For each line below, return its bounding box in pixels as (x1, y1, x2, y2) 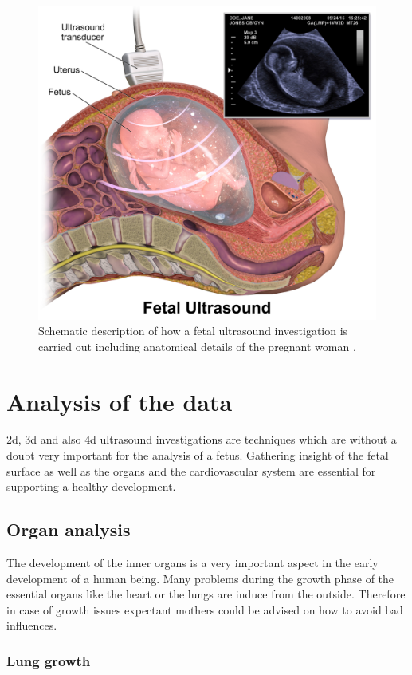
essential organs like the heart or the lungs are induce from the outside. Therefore (6, 586, 406, 602)
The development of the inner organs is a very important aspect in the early (6, 555, 379, 571)
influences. (6, 617, 57, 634)
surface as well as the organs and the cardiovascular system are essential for (6, 462, 376, 479)
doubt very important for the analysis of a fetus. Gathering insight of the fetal (6, 447, 389, 464)
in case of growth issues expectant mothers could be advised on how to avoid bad (6, 601, 403, 618)
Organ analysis (6, 517, 131, 542)
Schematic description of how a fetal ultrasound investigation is (38, 322, 348, 339)
